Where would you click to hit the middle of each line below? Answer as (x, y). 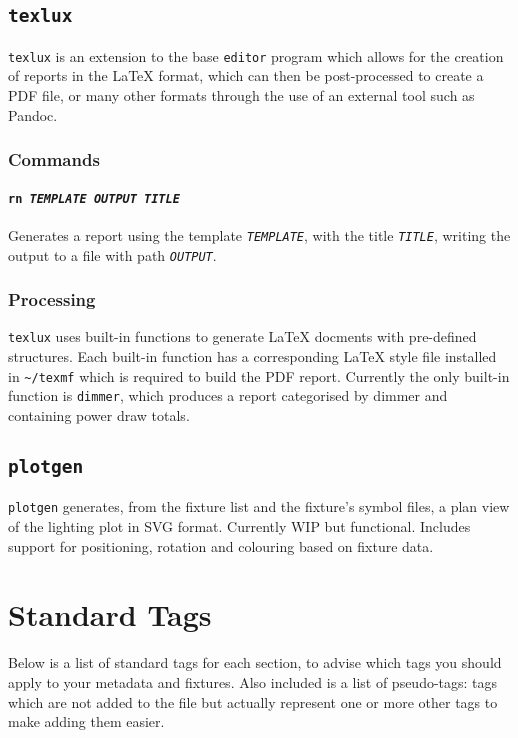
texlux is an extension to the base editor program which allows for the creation (256, 55)
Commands (54, 159)
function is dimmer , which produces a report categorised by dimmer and (228, 395)
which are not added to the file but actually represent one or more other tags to (253, 701)
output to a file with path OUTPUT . (112, 254)
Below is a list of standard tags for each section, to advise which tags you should (255, 662)
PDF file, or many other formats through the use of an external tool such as (241, 95)
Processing (52, 299)
